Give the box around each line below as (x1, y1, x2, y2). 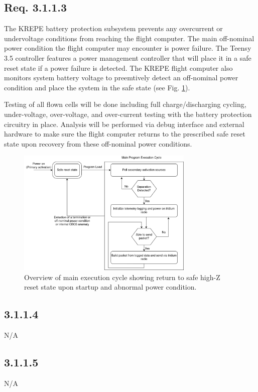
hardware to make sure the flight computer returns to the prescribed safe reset (4, 128, 245, 139)
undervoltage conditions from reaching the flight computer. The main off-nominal (4, 33, 254, 43)
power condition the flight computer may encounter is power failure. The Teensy (4, 43, 251, 53)
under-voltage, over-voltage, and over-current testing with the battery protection (4, 108, 252, 119)
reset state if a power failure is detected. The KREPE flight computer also (4, 62, 233, 73)
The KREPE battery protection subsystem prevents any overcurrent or (4, 23, 223, 34)
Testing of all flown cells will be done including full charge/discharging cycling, (4, 99, 246, 109)
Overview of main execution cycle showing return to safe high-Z (24, 272, 220, 282)
